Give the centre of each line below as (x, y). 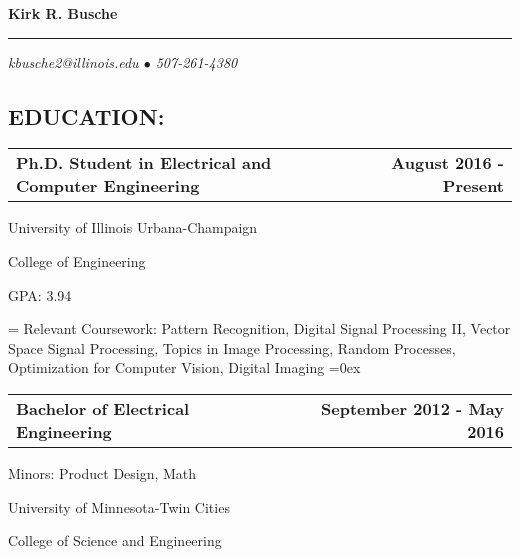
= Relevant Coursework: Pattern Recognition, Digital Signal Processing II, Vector (259, 328)
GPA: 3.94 (40, 294)
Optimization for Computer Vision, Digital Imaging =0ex (184, 367)
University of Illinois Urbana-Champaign (133, 227)
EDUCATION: (86, 115)
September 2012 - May (412, 408)
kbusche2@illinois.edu (73, 61)
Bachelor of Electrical (103, 408)
